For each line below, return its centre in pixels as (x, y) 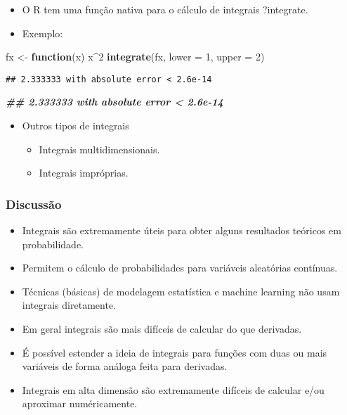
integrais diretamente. (69, 305)
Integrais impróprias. (84, 173)
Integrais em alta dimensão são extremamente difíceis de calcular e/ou (173, 389)
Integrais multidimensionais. (99, 149)
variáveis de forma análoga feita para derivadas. (125, 366)
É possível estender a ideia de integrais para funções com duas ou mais (175, 352)
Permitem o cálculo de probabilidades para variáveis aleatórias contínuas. (180, 268)
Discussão (34, 204)
